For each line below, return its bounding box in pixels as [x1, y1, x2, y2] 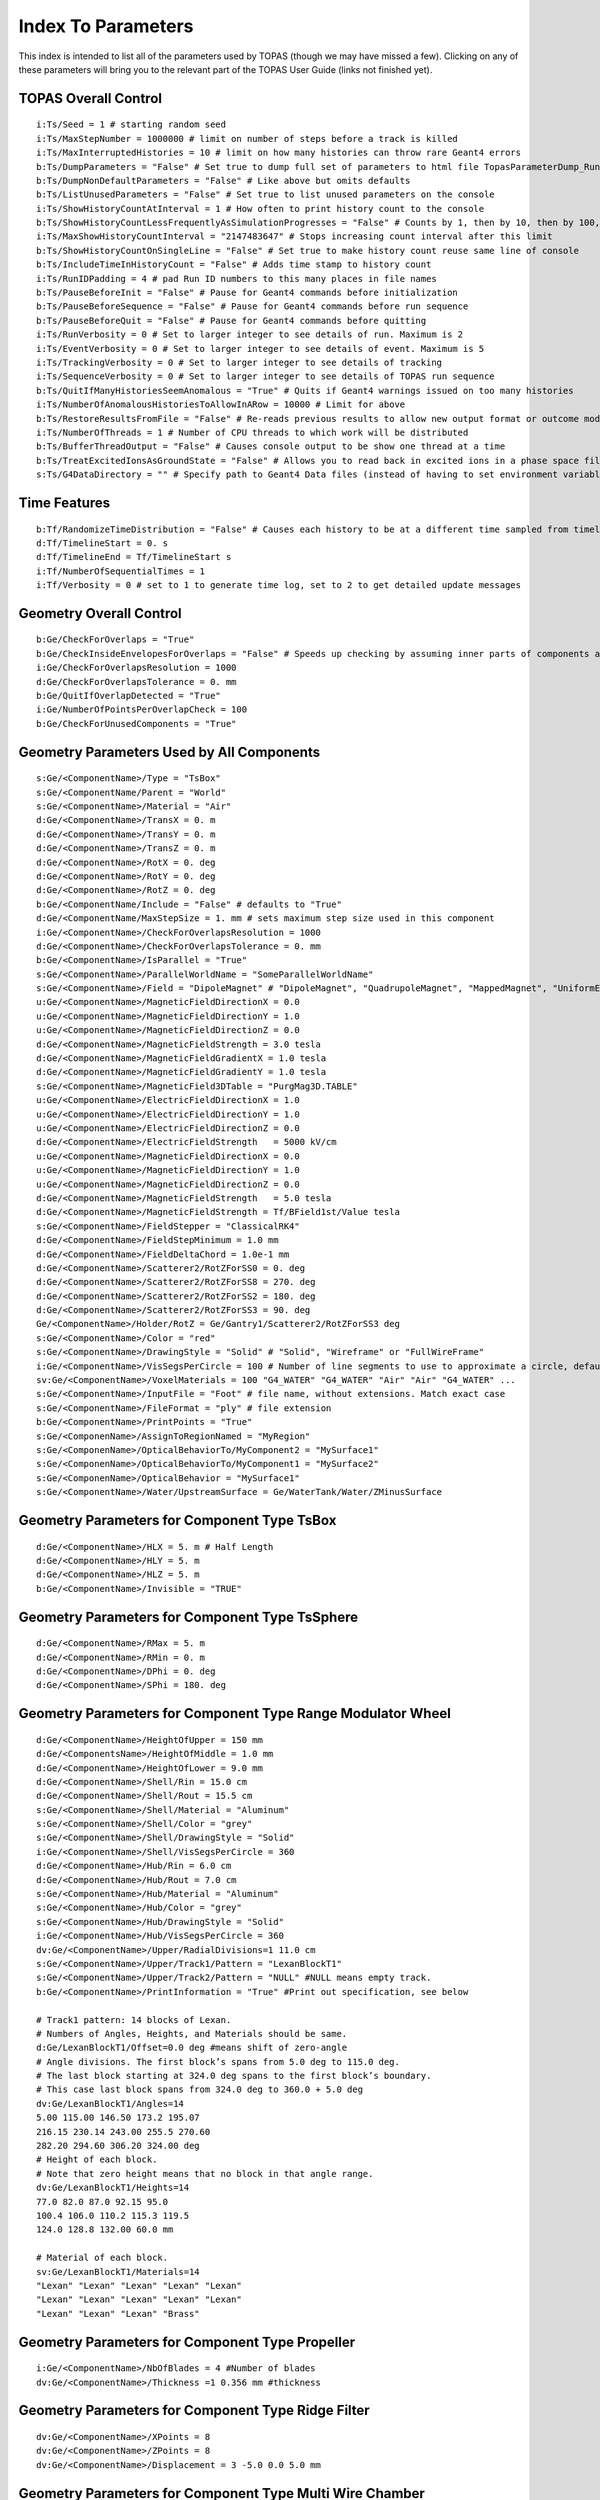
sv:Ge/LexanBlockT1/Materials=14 [36, 2266, 200, 2277]
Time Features [18, 494, 111, 511]
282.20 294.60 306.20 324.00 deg [36, 2140, 200, 2152]
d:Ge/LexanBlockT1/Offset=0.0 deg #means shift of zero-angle [36, 2042, 348, 2054]
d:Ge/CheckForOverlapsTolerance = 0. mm [36, 676, 237, 687]
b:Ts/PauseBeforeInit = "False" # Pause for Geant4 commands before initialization [36, 287, 459, 299]
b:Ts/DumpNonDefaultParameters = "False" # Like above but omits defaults [36, 175, 411, 186]
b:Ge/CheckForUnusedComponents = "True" [36, 718, 237, 729]
